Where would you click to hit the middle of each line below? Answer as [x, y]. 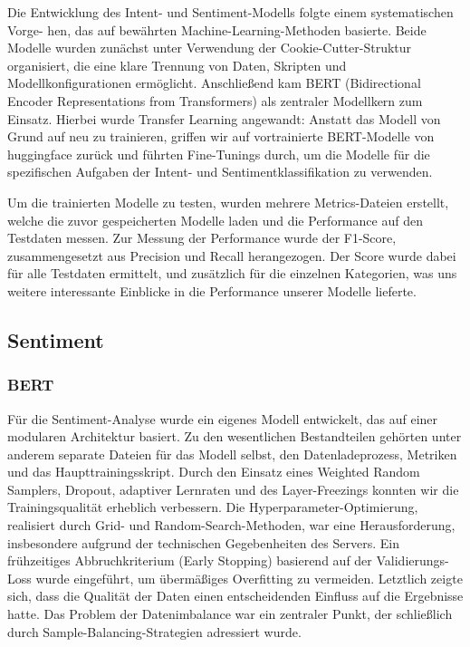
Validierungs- [412, 560]
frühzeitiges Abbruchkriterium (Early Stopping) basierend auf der [190, 560]
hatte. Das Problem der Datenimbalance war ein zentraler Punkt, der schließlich [230, 614]
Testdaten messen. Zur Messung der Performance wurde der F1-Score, [202, 238]
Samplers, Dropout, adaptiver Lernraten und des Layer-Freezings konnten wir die [233, 489]
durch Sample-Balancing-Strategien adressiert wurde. [154, 631]
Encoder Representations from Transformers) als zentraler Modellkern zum [215, 100]
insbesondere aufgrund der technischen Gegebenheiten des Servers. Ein [203, 542]
